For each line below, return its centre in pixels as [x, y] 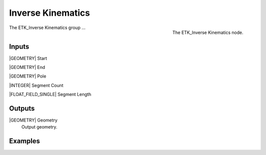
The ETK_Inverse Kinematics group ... [47, 28]
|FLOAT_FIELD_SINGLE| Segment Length [50, 94]
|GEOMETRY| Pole [28, 76]
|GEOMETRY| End [27, 67]
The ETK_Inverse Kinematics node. [208, 32]
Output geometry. [39, 127]
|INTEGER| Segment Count [36, 85]
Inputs [19, 46]
